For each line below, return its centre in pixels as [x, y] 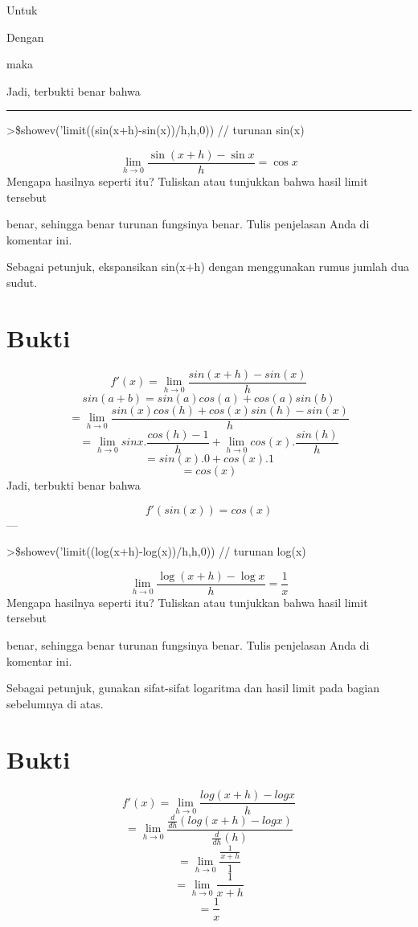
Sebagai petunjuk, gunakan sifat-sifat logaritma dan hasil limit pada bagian [193, 688]
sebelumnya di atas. [55, 703]
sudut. [22, 282]
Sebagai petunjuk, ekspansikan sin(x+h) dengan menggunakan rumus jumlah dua [208, 267]
